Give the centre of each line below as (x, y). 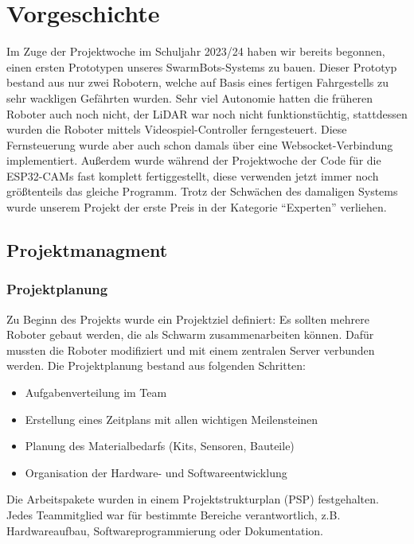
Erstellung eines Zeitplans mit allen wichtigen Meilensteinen (172, 419)
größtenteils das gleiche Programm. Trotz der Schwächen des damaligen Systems (202, 191)
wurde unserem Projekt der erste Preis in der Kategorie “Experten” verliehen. (197, 207)
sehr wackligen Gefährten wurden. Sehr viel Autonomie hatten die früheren (190, 97)
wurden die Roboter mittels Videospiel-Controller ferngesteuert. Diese (177, 129)
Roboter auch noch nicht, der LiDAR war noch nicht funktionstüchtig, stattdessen (207, 113)
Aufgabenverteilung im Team (96, 392)
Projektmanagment (87, 250)
